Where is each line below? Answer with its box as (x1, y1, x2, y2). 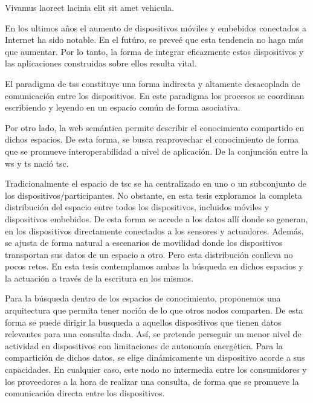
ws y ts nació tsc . (5, 156, 69, 169)
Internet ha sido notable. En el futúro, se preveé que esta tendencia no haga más (5, 33, 303, 46)
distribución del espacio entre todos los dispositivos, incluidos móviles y (5, 201, 269, 213)
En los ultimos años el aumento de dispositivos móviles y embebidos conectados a (5, 21, 306, 34)
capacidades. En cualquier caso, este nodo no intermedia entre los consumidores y (5, 363, 307, 376)
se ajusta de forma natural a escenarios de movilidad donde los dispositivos (5, 236, 283, 249)
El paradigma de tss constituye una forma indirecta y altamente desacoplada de (5, 77, 300, 89)
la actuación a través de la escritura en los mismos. (5, 271, 193, 284)
